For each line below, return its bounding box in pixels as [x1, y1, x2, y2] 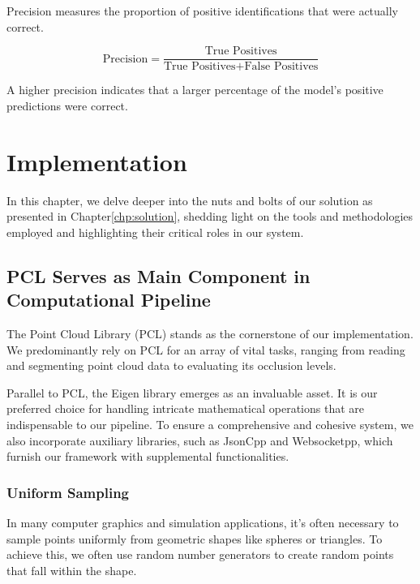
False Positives [244, 61, 319, 73]
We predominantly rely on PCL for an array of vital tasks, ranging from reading [6, 341, 405, 358]
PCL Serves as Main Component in [6, 263, 311, 288]
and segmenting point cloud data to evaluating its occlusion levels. [6, 357, 336, 374]
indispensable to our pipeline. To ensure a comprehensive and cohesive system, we [6, 415, 414, 432]
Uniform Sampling [6, 482, 130, 502]
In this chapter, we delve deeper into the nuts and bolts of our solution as [6, 191, 373, 208]
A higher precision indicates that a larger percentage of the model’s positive [6, 81, 384, 98]
